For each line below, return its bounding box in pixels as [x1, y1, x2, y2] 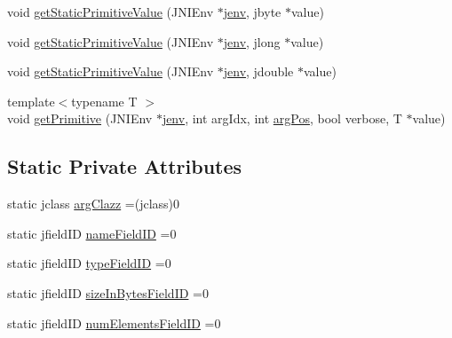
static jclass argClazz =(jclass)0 [7, 194, 180, 213]
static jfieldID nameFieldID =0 [7, 224, 177, 242]
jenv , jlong [223, 32, 281, 51]
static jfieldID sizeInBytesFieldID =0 [7, 283, 209, 302]
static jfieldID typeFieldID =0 [7, 254, 171, 272]
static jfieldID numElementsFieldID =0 [7, 313, 221, 332]
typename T [71, 91, 138, 110]
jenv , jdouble [223, 62, 294, 81]
